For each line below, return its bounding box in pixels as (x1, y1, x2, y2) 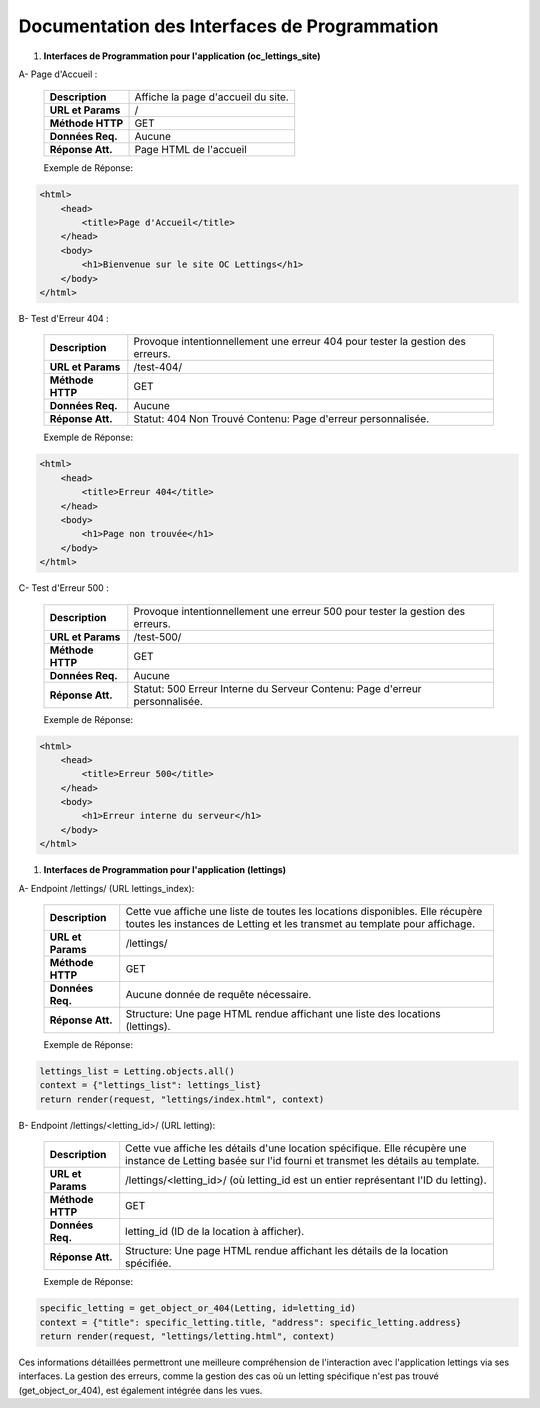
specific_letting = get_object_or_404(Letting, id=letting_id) (39, 1303, 357, 1314)
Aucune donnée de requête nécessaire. (125, 988, 312, 1001)
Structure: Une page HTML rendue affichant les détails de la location (125, 1244, 449, 1258)
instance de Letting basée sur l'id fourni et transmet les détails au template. (125, 1154, 480, 1168)
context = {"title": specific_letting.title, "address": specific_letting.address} (39, 1316, 462, 1328)
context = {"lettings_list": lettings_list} (39, 1080, 262, 1091)
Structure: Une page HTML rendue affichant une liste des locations (125, 1007, 441, 1020)
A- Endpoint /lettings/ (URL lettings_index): (18, 882, 195, 894)
